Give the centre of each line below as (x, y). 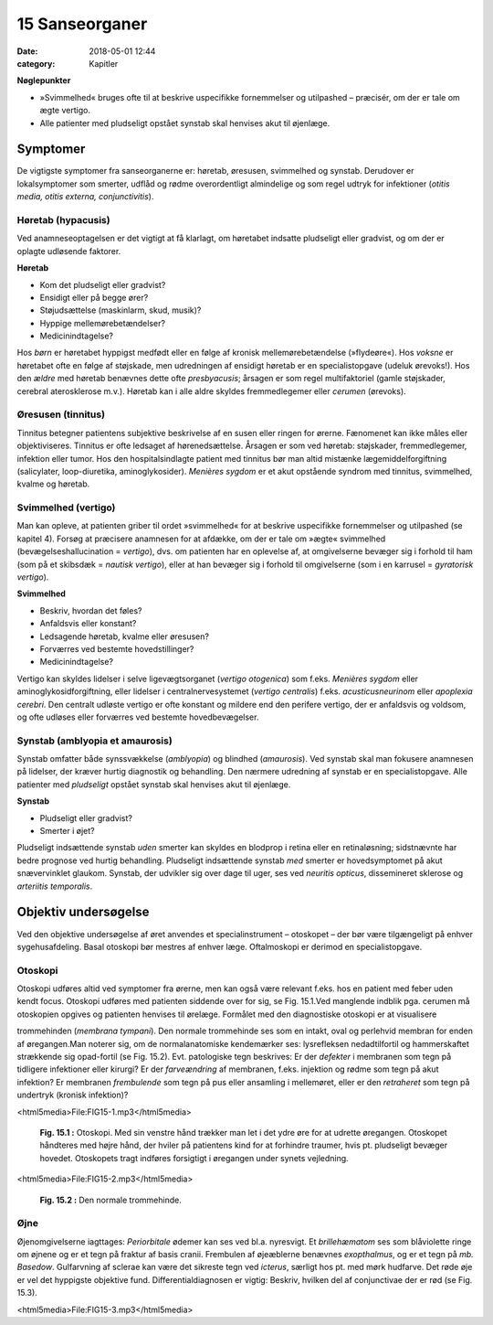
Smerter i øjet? (67, 831)
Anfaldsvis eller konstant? (88, 624)
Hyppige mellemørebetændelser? (103, 323)
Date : (27, 51)
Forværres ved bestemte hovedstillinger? (117, 648)
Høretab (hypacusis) (63, 219)
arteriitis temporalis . (55, 886)
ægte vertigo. (65, 111)
